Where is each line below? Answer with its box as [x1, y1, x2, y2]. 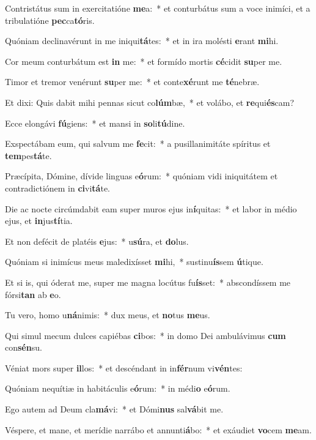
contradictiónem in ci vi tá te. [5, 181, 111, 194]
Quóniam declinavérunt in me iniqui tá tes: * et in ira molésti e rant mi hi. [5, 34, 279, 47]
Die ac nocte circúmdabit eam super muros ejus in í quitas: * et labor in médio [5, 202, 297, 215]
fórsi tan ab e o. [5, 288, 61, 300]
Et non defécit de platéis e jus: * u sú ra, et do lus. [5, 234, 189, 247]
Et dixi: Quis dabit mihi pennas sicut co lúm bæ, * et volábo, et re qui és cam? [5, 95, 295, 108]
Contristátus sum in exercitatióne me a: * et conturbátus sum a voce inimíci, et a [5, 2, 310, 14]
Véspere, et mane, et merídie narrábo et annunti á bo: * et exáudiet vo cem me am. [5, 423, 312, 436]
